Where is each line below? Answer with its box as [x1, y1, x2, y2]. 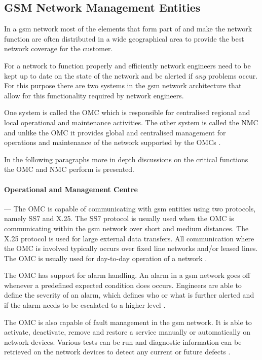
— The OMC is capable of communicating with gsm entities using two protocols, [4, 203, 256, 213]
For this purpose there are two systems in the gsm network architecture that [4, 80, 242, 91]
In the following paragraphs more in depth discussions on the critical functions [4, 154, 248, 164]
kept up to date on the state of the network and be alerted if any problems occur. [4, 70, 258, 81]
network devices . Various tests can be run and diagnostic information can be [4, 336, 242, 347]
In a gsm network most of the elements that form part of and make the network [4, 23, 252, 34]
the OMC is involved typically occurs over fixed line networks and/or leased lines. [4, 243, 258, 254]
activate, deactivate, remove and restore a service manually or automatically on [4, 327, 251, 337]
